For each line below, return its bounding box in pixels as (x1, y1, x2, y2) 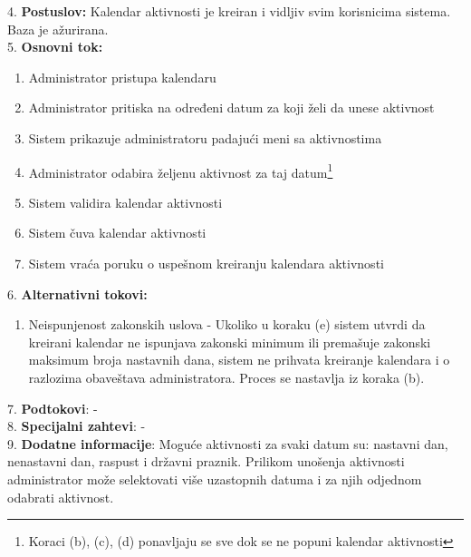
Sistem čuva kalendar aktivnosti (28, 223, 207, 242)
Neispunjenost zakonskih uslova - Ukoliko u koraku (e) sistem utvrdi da (28, 315, 426, 334)
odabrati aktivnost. (7, 487, 114, 506)
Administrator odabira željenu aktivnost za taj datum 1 (28, 160, 333, 181)
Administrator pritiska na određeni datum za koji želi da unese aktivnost (28, 98, 435, 117)
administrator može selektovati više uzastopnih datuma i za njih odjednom (7, 469, 422, 488)
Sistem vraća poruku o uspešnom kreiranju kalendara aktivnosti (28, 254, 384, 272)
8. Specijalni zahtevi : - (7, 416, 146, 435)
